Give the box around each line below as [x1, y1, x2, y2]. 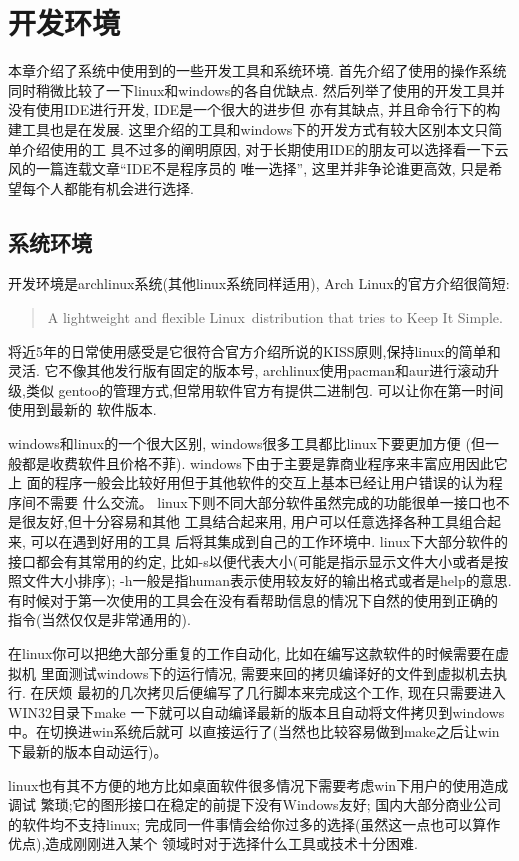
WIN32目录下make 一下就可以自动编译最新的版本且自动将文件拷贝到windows [8, 701, 505, 722]
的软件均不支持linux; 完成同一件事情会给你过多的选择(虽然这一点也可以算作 [8, 813, 501, 834]
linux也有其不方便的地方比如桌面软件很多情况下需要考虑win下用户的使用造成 [8, 774, 509, 795]
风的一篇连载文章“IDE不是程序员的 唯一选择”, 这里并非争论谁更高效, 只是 [8, 158, 489, 179]
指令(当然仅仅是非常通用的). [8, 609, 191, 630]
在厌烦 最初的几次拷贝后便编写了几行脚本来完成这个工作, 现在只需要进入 [30, 682, 506, 703]
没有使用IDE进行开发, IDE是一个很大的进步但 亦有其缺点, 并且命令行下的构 [8, 99, 501, 120]
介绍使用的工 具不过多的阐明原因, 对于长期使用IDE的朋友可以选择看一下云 [21, 138, 509, 159]
